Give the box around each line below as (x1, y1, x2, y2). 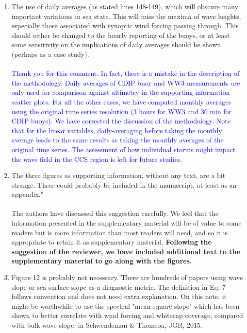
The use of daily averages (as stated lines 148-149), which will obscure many (11, 1, 238, 11)
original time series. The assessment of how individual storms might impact (11, 144, 236, 154)
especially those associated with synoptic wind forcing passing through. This (11, 20, 239, 31)
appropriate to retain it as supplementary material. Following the (11, 237, 212, 247)
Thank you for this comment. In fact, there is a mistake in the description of (11, 68, 240, 78)
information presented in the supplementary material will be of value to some (11, 218, 242, 228)
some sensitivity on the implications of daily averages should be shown (11, 39, 221, 50)
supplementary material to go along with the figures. (11, 256, 192, 266)
